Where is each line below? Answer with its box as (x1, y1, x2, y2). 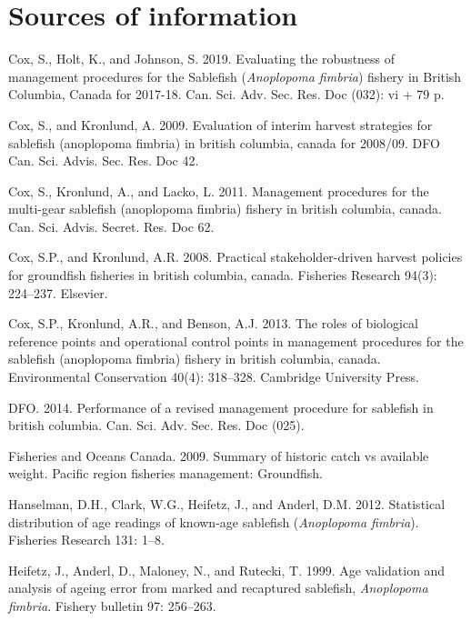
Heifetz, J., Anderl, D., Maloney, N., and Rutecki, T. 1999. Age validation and (8, 560, 446, 579)
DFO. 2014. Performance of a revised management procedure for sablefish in (8, 397, 434, 416)
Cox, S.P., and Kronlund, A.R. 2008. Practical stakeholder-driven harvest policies (8, 247, 463, 266)
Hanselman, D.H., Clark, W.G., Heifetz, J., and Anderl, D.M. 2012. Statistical (8, 495, 446, 513)
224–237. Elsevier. (8, 283, 108, 302)
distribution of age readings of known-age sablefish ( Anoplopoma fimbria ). (8, 512, 419, 531)
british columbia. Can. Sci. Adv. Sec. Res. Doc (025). (8, 416, 305, 435)
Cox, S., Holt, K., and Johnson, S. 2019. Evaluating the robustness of (8, 49, 396, 68)
